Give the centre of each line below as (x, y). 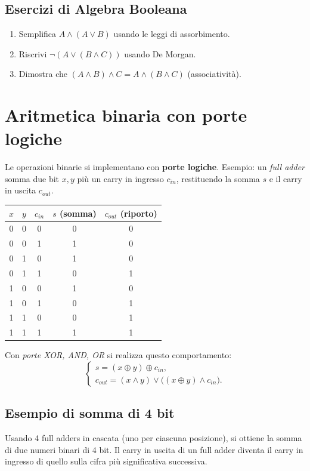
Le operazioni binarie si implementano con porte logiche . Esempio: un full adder (155, 167)
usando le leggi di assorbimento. (172, 34)
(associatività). (214, 74)
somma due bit (32, 178)
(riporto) (139, 213)
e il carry (286, 178)
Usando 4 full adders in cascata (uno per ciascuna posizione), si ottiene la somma (154, 438)
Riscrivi (33, 53)
